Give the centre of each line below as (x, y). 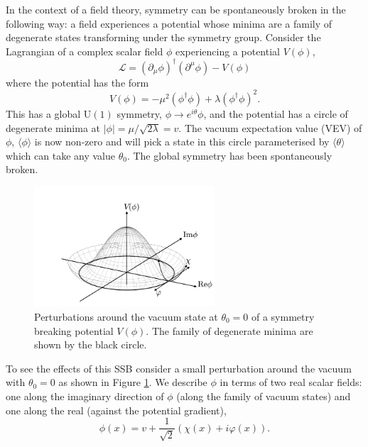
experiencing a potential (227, 51)
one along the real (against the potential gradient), (116, 410)
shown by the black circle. (91, 344)
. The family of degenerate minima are (229, 330)
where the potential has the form (77, 82)
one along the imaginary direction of (85, 396)
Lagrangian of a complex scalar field (85, 51)
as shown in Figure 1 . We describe (133, 382)
